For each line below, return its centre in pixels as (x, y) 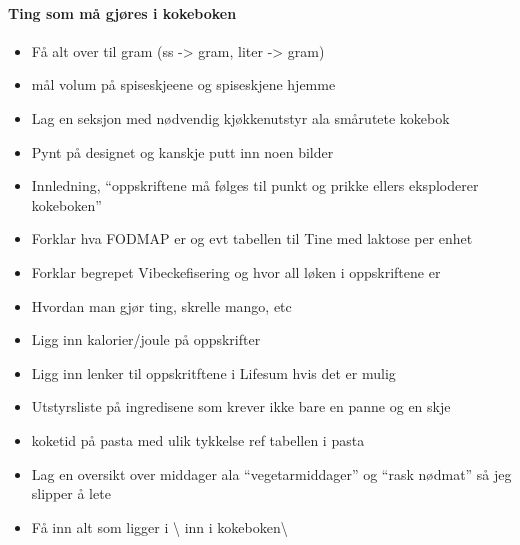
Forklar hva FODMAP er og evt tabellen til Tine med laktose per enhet (252, 238)
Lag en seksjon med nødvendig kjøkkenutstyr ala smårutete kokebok (240, 117)
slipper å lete (71, 493)
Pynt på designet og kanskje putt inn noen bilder (182, 151)
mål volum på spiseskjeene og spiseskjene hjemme (183, 84)
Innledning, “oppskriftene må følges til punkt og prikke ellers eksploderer (255, 185)
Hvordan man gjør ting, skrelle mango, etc (161, 305)
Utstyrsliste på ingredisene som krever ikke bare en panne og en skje (241, 406)
